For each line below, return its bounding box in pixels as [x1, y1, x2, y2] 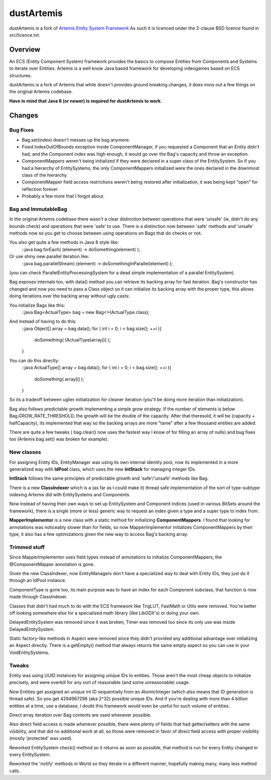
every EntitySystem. [9, 751, 51, 757]
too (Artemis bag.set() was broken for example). [9, 436, 109, 442]
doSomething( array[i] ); [34, 376, 84, 382]
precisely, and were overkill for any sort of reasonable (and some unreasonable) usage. [9, 680, 190, 686]
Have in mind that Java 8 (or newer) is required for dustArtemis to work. [9, 98, 163, 104]
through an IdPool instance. [9, 578, 66, 584]
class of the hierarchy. [22, 172, 68, 178]
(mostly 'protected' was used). [9, 735, 73, 741]
